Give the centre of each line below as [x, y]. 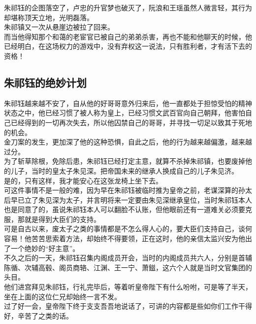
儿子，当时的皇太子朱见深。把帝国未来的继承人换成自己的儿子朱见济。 [124, 170]
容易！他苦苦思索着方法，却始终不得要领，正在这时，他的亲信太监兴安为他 [125, 238]
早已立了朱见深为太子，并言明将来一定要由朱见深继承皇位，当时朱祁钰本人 [131, 199]
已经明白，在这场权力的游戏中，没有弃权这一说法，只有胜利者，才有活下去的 [128, 46]
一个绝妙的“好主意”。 [45, 248]
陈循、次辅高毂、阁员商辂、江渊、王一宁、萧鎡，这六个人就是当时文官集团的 [128, 267]
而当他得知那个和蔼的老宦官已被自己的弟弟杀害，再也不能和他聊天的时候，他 [128, 36]
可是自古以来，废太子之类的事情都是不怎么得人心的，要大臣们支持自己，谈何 [128, 229]
